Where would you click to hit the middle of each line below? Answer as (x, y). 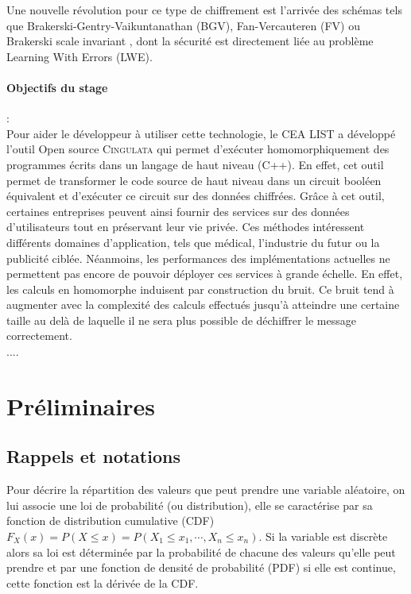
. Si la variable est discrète (323, 536)
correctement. (39, 336)
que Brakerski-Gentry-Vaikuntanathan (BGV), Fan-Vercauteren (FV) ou (184, 25)
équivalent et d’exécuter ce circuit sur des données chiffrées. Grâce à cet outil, (196, 196)
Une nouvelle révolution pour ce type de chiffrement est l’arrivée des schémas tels (204, 10)
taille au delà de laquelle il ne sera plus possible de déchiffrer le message (181, 320)
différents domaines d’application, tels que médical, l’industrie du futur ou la (193, 242)
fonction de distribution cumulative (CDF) (111, 521)
